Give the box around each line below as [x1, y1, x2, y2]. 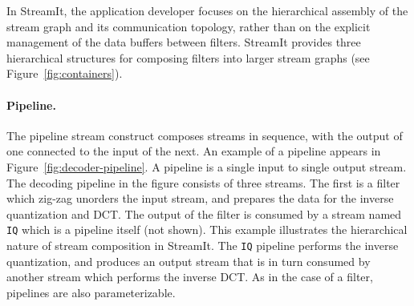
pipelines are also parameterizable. [6, 284, 176, 300]
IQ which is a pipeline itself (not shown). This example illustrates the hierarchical [6, 221, 408, 238]
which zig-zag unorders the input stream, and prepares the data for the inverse [6, 190, 394, 207]
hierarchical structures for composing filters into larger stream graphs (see [6, 49, 370, 66]
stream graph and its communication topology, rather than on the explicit [6, 18, 371, 34]
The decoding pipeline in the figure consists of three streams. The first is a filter [6, 174, 400, 191]
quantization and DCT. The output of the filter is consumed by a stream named [6, 205, 402, 222]
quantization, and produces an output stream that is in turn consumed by [6, 252, 371, 269]
